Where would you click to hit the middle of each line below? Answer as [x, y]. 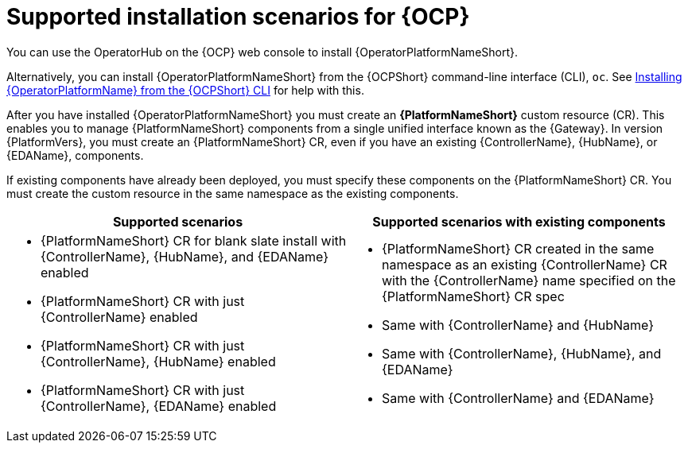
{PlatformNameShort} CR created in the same [518, 248]
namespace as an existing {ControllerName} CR [525, 264]
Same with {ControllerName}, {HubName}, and [522, 353]
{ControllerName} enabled [119, 317]
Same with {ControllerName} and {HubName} [518, 325]
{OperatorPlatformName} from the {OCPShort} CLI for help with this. [185, 90]
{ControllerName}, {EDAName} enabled [159, 406]
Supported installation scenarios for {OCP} [238, 17]
